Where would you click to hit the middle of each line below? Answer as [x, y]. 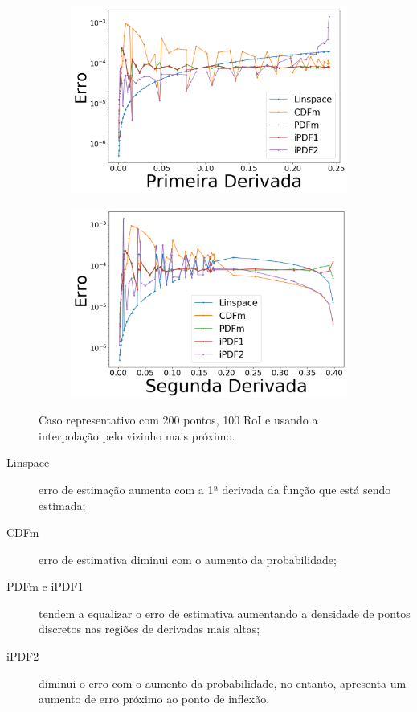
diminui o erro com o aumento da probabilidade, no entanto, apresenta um [223, 683]
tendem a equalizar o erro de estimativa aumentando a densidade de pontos [225, 613]
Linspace [28, 462]
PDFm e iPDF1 [45, 586]
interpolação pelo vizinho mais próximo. [137, 435]
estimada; [62, 505]
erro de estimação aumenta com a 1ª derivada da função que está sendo [215, 489]
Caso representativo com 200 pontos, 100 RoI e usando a [178, 420]
